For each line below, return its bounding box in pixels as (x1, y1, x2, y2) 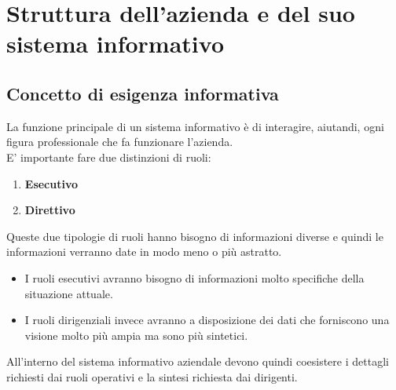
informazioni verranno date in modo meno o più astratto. (6, 243, 282, 260)
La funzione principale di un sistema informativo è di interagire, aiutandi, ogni (6, 118, 384, 134)
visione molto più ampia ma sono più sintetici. (24, 326, 248, 343)
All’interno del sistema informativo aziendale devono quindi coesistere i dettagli (6, 353, 389, 370)
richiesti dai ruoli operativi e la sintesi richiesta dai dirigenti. (6, 368, 298, 385)
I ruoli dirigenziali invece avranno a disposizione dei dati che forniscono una (24, 312, 390, 328)
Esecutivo (24, 175, 79, 191)
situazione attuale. (24, 285, 113, 301)
